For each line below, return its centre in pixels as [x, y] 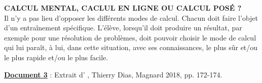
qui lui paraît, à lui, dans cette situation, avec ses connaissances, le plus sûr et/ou [131, 47]
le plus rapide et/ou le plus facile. [56, 57]
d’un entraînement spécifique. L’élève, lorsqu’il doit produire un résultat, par [123, 28]
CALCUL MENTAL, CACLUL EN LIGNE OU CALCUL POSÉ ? [123, 8]
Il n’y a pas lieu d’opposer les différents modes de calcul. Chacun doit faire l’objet [131, 17]
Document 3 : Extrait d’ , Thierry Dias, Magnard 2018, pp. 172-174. [113, 74]
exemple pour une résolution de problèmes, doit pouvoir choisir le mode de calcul [130, 37]
